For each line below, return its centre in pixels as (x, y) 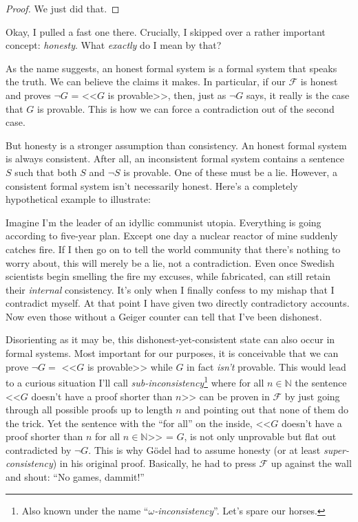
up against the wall (311, 463)
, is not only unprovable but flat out (260, 436)
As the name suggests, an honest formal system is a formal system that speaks (171, 68)
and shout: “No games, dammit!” (75, 477)
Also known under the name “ (85, 510)
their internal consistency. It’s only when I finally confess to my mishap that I (170, 289)
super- (336, 449)
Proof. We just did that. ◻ (63, 8)
